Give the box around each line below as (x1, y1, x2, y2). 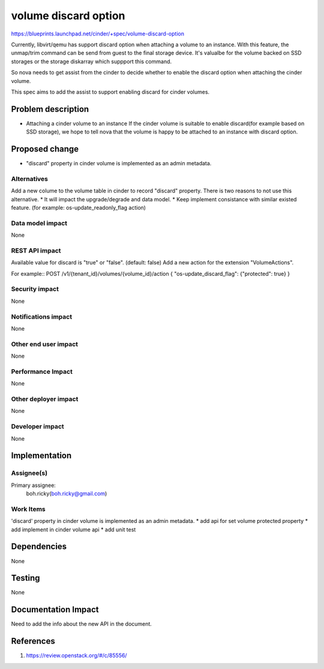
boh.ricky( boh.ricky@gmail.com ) (26, 490, 107, 497)
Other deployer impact (11, 395, 79, 403)
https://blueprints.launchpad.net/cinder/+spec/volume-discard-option (11, 30, 184, 37)
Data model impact (11, 219, 68, 227)
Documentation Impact (11, 605, 99, 615)
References (11, 636, 55, 646)
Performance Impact (11, 367, 73, 376)
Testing (11, 573, 40, 583)
